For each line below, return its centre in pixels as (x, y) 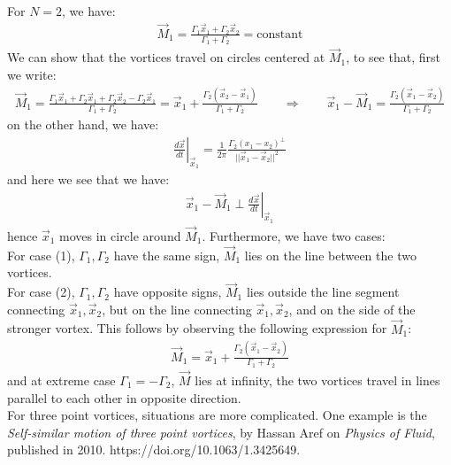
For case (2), (41, 292)
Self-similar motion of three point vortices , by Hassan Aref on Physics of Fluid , (221, 432)
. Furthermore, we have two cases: (294, 236)
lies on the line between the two (330, 255)
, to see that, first (393, 57)
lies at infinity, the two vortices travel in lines (317, 380)
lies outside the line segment (323, 292)
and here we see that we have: (88, 178)
